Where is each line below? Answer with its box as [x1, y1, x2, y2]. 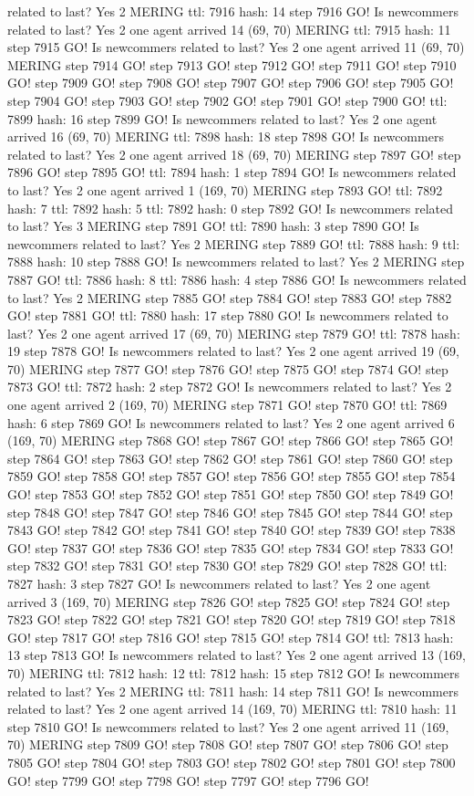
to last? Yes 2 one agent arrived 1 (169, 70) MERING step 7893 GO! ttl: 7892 [7, 180, 443, 199]
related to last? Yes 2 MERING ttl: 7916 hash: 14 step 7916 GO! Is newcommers [7, 2, 459, 20]
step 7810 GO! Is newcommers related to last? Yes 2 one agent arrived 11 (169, [7, 717, 449, 736]
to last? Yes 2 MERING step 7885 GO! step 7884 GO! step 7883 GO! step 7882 [7, 288, 452, 307]
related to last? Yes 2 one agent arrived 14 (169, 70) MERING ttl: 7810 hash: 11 [7, 699, 458, 718]
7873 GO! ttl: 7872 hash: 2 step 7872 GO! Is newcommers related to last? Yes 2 [7, 377, 452, 396]
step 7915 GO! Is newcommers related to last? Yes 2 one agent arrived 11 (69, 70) [7, 37, 465, 57]
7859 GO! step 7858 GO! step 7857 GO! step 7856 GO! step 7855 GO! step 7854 [7, 466, 456, 486]
